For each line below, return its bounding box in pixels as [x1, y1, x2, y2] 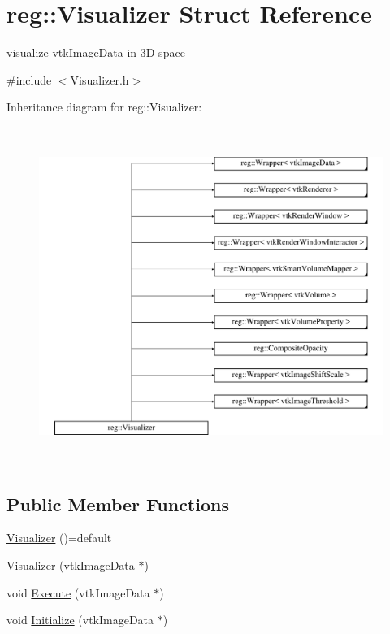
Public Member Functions [6, 491, 229, 516]
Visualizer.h [70, 71, 129, 88]
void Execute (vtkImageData [6, 584, 150, 601]
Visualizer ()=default [6, 529, 112, 546]
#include [6, 71, 52, 88]
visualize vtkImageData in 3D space [6, 44, 185, 61]
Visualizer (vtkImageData [6, 557, 135, 574]
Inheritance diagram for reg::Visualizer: [6, 98, 202, 115]
